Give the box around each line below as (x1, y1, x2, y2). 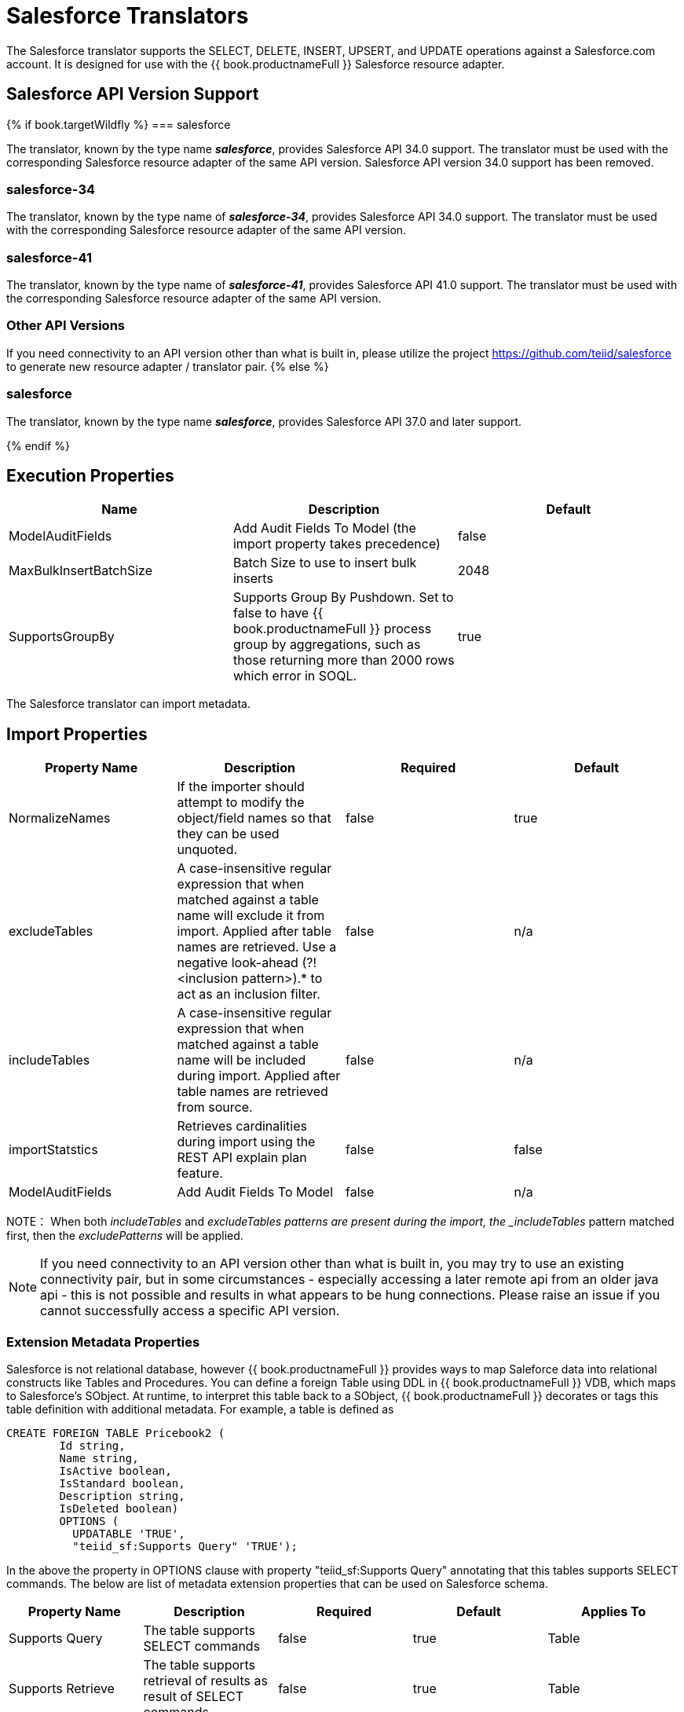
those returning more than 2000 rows (232, 652, 455, 669)
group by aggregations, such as (232, 636, 421, 653)
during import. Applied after (177, 1068, 341, 1084)
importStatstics (9, 1142, 98, 1158)
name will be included (177, 1052, 306, 1069)
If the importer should (177, 779, 305, 795)
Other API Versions (6, 317, 125, 334)
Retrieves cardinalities (177, 1118, 307, 1135)
